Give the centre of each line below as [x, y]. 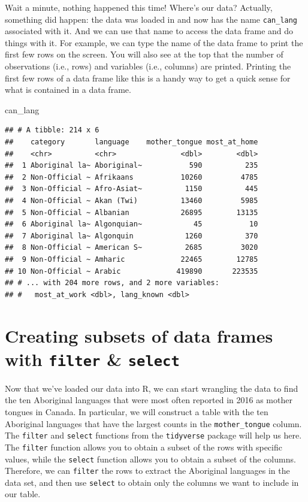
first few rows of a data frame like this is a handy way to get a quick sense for [148, 78]
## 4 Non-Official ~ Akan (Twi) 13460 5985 [132, 200]
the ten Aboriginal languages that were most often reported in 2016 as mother [149, 400]
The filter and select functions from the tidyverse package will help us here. [153, 435]
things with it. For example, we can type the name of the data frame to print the [154, 42]
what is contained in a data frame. [68, 90]
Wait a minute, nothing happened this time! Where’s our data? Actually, [139, 7]
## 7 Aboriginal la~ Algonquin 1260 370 [132, 236]
